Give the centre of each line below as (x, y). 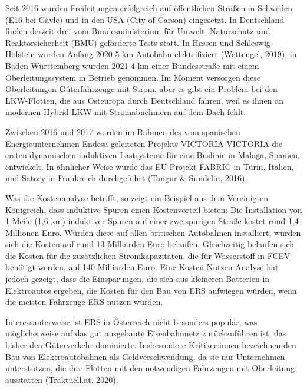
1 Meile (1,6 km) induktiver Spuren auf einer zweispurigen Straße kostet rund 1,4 (152, 221)
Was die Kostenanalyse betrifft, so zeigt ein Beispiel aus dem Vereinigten (137, 197)
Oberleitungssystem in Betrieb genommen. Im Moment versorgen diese (133, 77)
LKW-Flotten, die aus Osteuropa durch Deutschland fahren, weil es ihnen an (144, 100)
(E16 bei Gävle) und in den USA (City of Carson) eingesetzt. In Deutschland (145, 19)
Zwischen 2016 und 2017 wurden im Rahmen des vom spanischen (123, 131)
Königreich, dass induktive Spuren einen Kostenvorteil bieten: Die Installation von (154, 209)
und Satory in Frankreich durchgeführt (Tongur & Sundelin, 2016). (126, 178)
